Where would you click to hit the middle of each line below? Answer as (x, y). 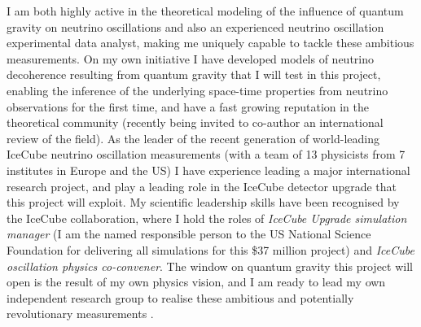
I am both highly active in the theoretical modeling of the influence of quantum (205, 11)
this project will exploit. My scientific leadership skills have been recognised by (203, 202)
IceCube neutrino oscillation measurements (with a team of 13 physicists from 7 (206, 154)
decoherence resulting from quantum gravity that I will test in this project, (194, 74)
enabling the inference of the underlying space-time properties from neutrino (197, 90)
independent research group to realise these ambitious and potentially (180, 297)
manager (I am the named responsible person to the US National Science (189, 234)
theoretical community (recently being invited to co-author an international (195, 122)
